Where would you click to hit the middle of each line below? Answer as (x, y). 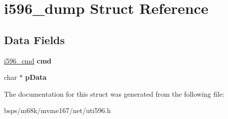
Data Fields (35, 39)
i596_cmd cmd (28, 60)
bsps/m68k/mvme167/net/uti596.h (57, 110)
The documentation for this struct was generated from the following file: (114, 93)
